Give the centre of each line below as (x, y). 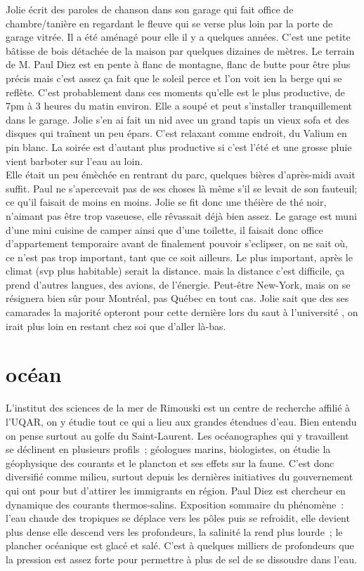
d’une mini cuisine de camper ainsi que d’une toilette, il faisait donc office (164, 229)
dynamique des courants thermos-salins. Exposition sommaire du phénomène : (175, 504)
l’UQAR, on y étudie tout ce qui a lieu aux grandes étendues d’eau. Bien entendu (181, 421)
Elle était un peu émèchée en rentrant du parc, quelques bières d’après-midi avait (181, 175)
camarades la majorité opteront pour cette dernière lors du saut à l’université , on (182, 312)
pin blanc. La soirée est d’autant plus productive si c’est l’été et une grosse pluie (179, 146)
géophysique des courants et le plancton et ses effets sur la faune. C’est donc (170, 462)
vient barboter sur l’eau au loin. (74, 160)
